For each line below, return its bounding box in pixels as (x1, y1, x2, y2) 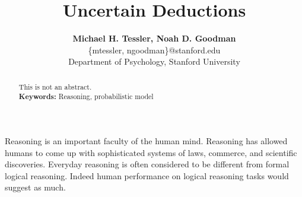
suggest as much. (5, 181, 66, 193)
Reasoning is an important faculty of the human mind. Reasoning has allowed (5, 135, 288, 147)
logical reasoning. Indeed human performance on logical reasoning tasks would (5, 169, 289, 182)
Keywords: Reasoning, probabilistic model (18, 91, 154, 102)
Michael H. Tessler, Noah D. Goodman (72, 32, 236, 45)
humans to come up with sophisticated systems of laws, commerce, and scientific (5, 146, 297, 158)
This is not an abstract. (18, 81, 92, 91)
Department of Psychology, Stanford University (68, 55, 240, 68)
